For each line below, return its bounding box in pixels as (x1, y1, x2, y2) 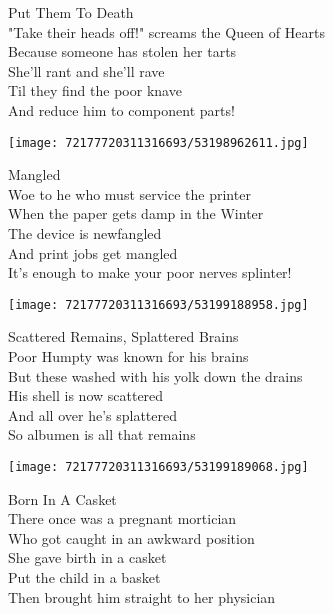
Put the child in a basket (8, 567, 161, 588)
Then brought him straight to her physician (8, 586, 276, 607)
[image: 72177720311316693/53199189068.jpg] (8, 460, 309, 474)
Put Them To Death (8, 2, 134, 22)
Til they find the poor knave (8, 80, 182, 101)
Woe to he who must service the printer (8, 183, 251, 204)
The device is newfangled (8, 223, 162, 243)
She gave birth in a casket (8, 547, 167, 568)
